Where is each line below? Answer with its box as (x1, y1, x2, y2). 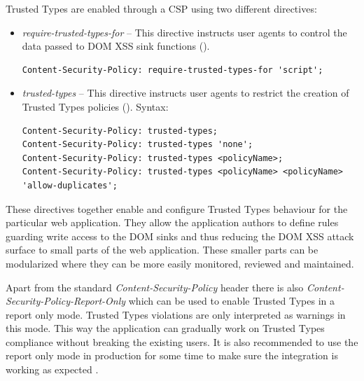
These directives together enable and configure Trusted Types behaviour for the (6, 201, 348, 216)
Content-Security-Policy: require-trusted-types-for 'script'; (22, 64, 323, 75)
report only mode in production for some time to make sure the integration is (6, 348, 338, 363)
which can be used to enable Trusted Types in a (128, 293, 335, 308)
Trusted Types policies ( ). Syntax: (22, 99, 169, 113)
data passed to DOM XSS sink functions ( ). (22, 39, 210, 53)
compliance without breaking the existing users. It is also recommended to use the (6, 334, 358, 349)
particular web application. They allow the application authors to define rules (6, 215, 339, 230)
